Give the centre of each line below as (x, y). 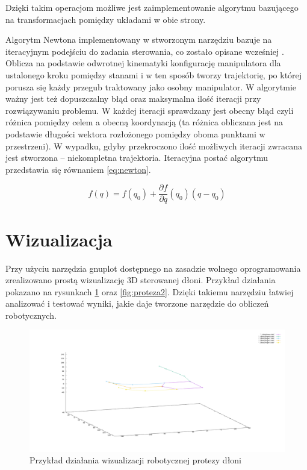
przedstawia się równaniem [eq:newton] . (78, 169)
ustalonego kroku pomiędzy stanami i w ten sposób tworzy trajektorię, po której (154, 74)
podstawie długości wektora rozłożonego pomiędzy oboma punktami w (135, 133)
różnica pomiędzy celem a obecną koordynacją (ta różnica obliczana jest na (144, 122)
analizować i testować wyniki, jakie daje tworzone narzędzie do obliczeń (137, 303)
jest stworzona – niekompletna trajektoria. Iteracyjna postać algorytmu (137, 158)
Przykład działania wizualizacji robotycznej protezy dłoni (136, 460)
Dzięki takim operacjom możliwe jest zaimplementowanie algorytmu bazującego (152, 7)
